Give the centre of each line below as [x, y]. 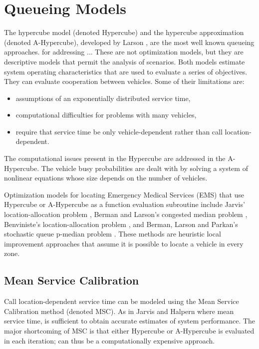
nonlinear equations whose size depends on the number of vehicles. [106, 178]
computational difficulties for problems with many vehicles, [106, 115]
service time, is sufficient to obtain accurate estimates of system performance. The [130, 321]
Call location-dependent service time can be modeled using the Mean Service [122, 301]
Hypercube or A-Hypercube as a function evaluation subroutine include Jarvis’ [125, 204]
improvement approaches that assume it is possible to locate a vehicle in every [124, 243]
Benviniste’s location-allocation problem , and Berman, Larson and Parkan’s [121, 224]
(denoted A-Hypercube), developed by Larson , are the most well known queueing [129, 42]
